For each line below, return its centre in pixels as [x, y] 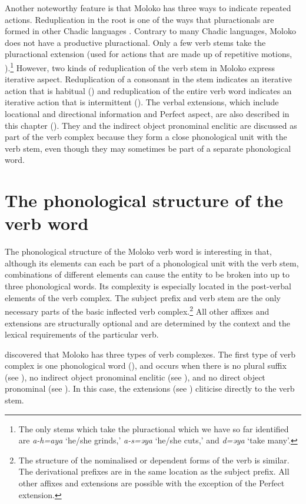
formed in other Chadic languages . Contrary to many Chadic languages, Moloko [151, 31]
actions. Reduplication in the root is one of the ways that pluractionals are [139, 19]
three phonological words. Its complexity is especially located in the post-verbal [148, 286]
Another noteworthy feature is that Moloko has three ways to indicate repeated [148, 8]
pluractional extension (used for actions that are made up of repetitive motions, [149, 54]
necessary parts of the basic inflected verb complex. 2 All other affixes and [137, 310]
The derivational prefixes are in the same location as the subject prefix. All [154, 471]
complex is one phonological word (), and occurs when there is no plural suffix [146, 366]
